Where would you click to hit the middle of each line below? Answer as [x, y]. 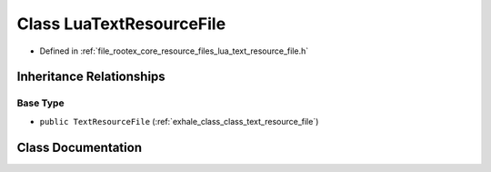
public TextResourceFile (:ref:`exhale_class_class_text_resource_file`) [179, 121]
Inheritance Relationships [91, 77]
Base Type [40, 103]
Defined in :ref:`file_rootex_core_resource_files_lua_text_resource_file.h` [174, 51]
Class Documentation [80, 147]
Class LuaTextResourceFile [121, 24]
